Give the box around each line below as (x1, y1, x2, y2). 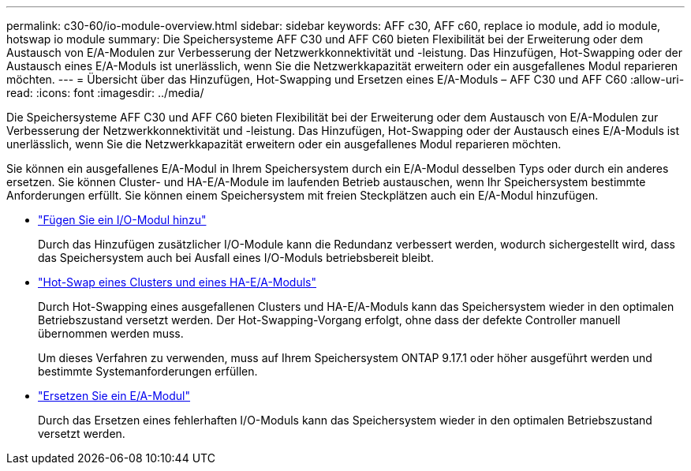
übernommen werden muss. (38, 327, 184, 340)
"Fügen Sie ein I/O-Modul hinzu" (38, 213, 207, 226)
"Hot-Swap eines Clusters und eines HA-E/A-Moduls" (38, 275, 317, 289)
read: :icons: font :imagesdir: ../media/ (6, 86, 204, 99)
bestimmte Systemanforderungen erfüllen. (38, 364, 258, 378)
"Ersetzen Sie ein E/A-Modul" (38, 389, 191, 402)
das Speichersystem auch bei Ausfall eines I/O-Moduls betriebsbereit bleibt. (38, 251, 434, 264)
